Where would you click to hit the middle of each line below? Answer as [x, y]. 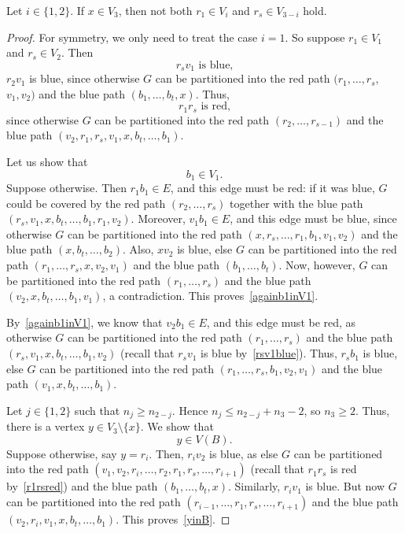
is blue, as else [244, 453]
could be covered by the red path [86, 203]
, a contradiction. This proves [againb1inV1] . [210, 296]
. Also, [138, 249]
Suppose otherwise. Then [67, 188]
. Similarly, [254, 486]
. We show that [177, 426]
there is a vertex [46, 426]
